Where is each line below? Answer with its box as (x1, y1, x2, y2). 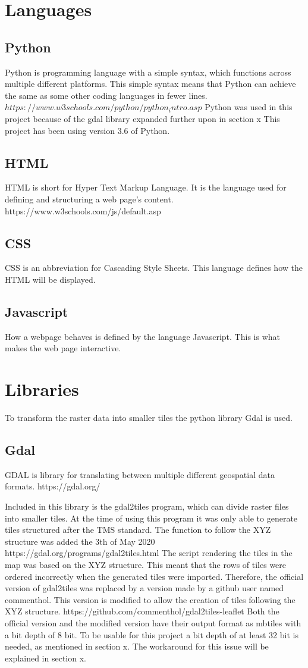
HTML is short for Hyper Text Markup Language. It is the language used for (5, 181, 287, 193)
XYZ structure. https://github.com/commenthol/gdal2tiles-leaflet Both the (5, 605, 279, 617)
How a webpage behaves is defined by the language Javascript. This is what (5, 330, 280, 342)
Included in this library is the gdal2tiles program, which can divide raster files (5, 500, 289, 513)
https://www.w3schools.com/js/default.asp (5, 204, 161, 217)
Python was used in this (205, 101, 293, 113)
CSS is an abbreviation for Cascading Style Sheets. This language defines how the (5, 261, 303, 274)
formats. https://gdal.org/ (5, 480, 100, 492)
